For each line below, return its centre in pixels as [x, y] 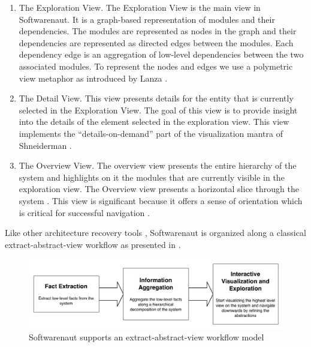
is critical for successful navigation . [84, 212]
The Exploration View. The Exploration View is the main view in [140, 7]
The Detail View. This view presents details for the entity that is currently [156, 98]
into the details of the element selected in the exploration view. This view [154, 122]
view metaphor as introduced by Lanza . [93, 78]
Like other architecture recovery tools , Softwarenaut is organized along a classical [155, 233]
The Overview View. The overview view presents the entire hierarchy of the [158, 165]
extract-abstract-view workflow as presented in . [93, 244]
